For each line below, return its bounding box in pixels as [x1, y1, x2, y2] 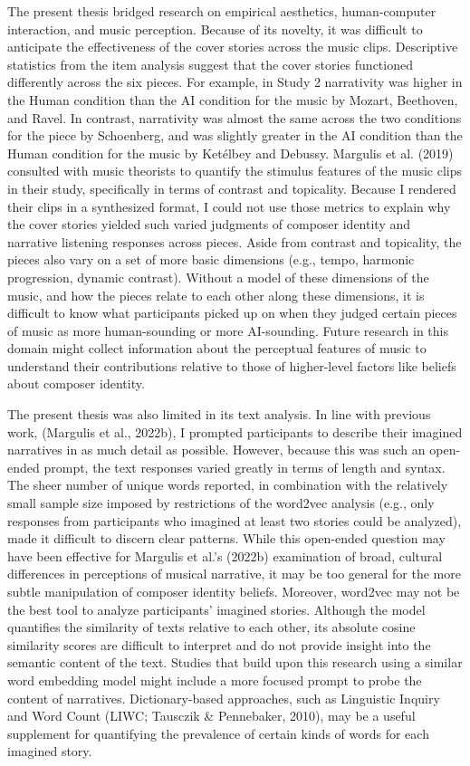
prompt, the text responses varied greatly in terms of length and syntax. [43, 457, 446, 476]
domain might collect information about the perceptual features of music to [7, 339, 427, 358]
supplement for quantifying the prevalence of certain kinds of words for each [7, 723, 429, 742]
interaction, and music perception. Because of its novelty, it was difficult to [7, 19, 423, 38]
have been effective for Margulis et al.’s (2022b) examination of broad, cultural [7, 546, 443, 565]
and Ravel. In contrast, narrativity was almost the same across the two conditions [7, 108, 462, 127]
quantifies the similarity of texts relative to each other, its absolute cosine [7, 618, 416, 637]
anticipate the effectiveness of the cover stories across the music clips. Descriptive [7, 37, 458, 56]
